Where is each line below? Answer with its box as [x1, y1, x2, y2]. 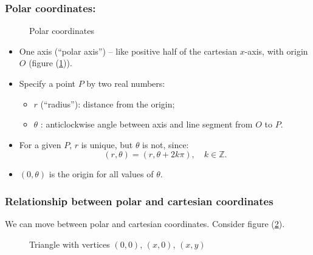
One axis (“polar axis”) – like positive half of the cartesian [19, 44, 237, 57]
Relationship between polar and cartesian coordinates [5, 193, 273, 208]
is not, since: [142, 138, 189, 151]
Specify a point [19, 77, 75, 89]
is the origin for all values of [49, 168, 154, 180]
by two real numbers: [86, 77, 165, 89]
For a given [19, 138, 61, 151]
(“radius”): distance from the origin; [40, 97, 175, 110]
